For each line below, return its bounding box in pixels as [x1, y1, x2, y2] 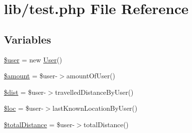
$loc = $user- [4, 103, 44, 113]
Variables [4, 31, 52, 46]
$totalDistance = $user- [4, 119, 75, 129]
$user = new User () [4, 54, 62, 64]
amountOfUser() [66, 71, 115, 81]
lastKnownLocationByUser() [52, 103, 138, 113]
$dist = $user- [4, 87, 46, 97]
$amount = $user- [4, 71, 58, 81]
